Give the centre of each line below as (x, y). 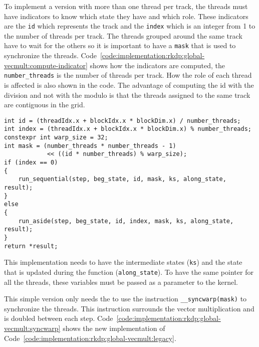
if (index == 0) (31, 162)
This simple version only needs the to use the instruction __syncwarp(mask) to (125, 299)
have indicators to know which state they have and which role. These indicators (126, 16)
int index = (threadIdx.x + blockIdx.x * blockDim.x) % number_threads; (128, 129)
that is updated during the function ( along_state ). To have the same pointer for (129, 272)
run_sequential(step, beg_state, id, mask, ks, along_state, (122, 179)
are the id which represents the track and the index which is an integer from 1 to (130, 26)
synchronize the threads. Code (50, 55)
